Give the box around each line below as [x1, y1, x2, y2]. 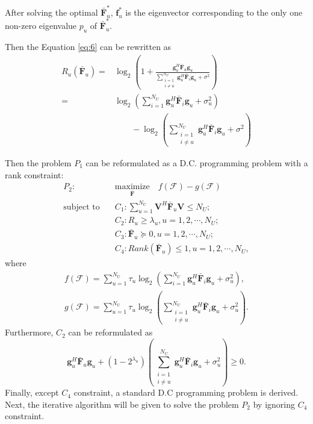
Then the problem [5, 156, 72, 169]
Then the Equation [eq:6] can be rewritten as [5, 40, 172, 52]
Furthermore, [5, 326, 54, 338]
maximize [114, 182, 150, 192]
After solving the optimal [5, 5, 98, 18]
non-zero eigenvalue [5, 19, 77, 32]
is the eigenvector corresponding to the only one [125, 5, 303, 18]
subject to [63, 202, 100, 211]
